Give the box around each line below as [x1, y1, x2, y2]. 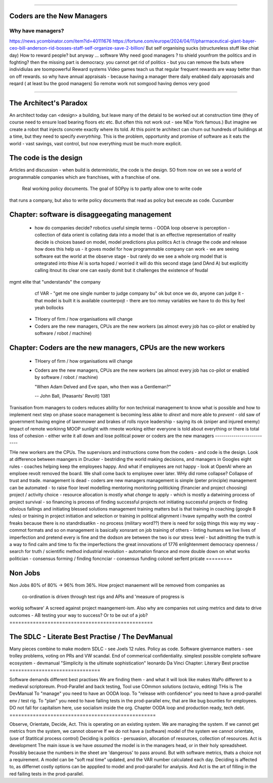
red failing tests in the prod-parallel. [9, 770, 84, 777]
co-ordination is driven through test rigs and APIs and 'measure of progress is [22, 594, 185, 600]
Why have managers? [9, 27, 64, 34]
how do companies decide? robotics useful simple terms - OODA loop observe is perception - [34, 225, 230, 231]
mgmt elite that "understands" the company [9, 279, 101, 285]
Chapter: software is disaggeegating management [9, 210, 172, 219]
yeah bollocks [34, 304, 64, 310]
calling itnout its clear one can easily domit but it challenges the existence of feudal [34, 267, 208, 273]
